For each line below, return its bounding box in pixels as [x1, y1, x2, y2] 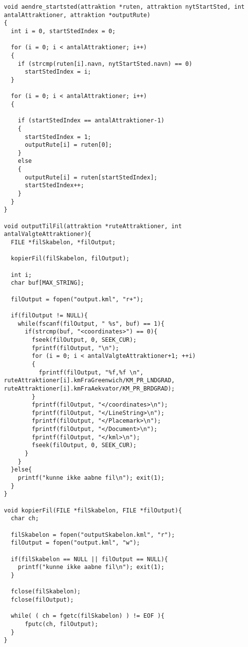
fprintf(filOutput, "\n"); [32, 344, 119, 352]
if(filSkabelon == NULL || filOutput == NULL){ [11, 555, 168, 563]
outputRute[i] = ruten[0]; [24, 141, 112, 149]
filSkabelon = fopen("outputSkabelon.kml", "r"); [11, 531, 175, 538]
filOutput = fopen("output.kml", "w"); [11, 539, 140, 547]
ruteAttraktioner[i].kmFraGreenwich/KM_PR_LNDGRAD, [4, 377, 175, 384]
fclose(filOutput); [11, 596, 74, 603]
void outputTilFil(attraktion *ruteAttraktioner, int [4, 222, 182, 230]
